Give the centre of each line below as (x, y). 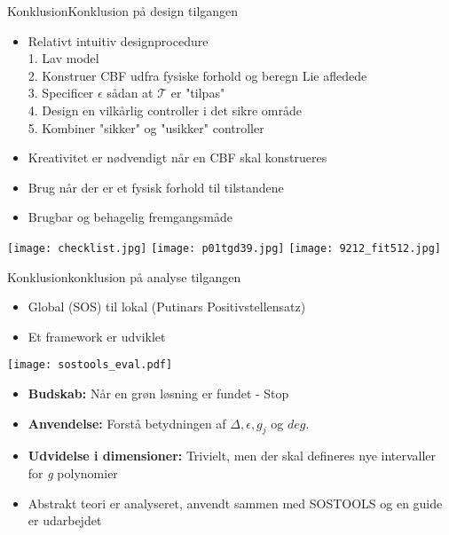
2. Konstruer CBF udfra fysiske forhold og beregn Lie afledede (197, 75)
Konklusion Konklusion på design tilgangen (123, 11)
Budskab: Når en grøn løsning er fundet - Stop (158, 393)
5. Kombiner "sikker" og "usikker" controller (146, 127)
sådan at (130, 93)
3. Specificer (61, 93)
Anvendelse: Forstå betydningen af (127, 423)
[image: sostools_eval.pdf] (90, 365)
